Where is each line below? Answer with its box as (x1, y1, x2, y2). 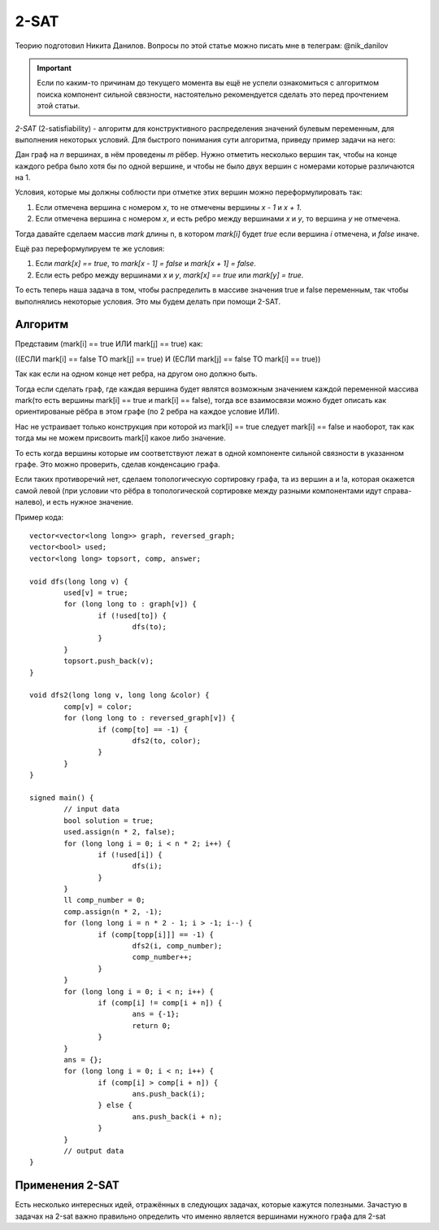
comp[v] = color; (63, 702, 133, 711)
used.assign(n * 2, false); (63, 827, 176, 837)
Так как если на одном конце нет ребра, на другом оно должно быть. (15, 369, 258, 379)
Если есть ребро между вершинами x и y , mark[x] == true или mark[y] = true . (35, 269, 304, 280)
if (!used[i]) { (98, 850, 163, 859)
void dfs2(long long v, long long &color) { (29, 690, 211, 700)
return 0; (132, 1021, 172, 1030)
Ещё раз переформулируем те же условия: (15, 244, 165, 254)
